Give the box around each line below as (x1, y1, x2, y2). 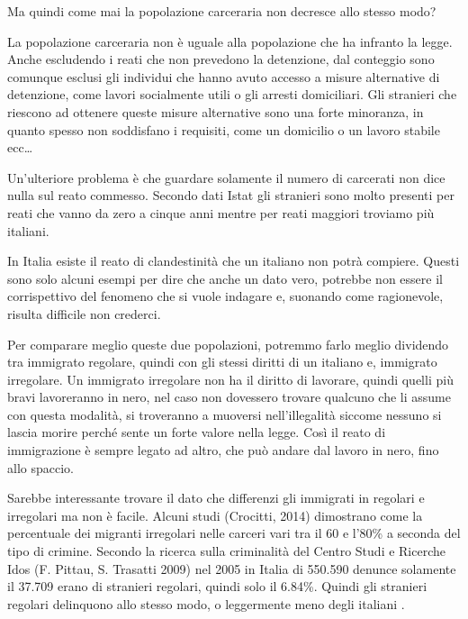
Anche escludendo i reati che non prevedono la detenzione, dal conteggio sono (7, 50, 435, 68)
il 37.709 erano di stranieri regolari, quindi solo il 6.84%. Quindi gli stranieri (7, 577, 427, 596)
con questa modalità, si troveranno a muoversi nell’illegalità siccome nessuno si (7, 405, 442, 423)
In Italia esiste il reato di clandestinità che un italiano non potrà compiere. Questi (7, 251, 460, 270)
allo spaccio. (7, 458, 74, 477)
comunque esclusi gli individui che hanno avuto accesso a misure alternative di (7, 67, 440, 86)
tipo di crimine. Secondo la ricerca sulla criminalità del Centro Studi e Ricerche (7, 542, 446, 560)
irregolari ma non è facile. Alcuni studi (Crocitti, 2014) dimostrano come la (7, 505, 423, 524)
